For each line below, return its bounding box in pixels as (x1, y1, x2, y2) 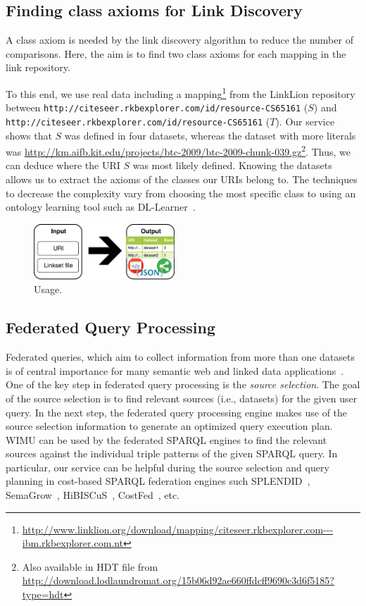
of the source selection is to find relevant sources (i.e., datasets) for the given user (6, 390, 358, 405)
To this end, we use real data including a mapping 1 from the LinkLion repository (6, 84, 355, 101)
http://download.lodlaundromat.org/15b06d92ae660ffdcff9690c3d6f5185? (22, 573, 334, 588)
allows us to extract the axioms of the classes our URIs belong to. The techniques (6, 171, 358, 186)
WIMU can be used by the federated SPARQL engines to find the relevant (6, 432, 327, 447)
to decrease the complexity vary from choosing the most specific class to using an (6, 185, 356, 200)
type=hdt (22, 587, 64, 602)
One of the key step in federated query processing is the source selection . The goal (6, 377, 360, 392)
